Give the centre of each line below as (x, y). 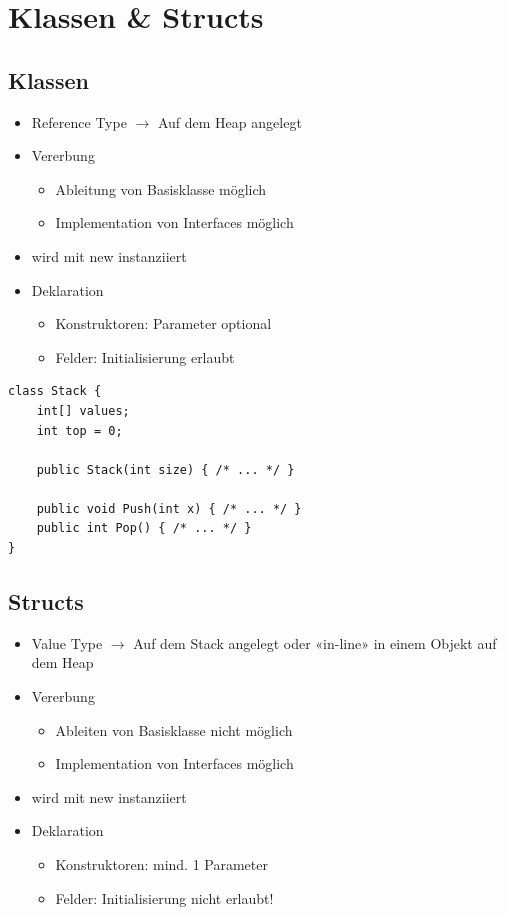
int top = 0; (79, 430)
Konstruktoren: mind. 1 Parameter (161, 864)
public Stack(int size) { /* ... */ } (165, 469)
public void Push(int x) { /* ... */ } (169, 508)
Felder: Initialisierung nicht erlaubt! (164, 897)
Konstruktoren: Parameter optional (163, 323)
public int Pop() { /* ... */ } (144, 528)
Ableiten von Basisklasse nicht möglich (174, 729)
